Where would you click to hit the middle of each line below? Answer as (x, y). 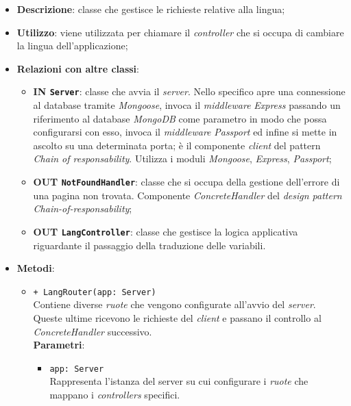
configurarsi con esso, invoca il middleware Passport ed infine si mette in (185, 132)
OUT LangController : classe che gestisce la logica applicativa (166, 231)
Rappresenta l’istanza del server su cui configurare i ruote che (179, 381)
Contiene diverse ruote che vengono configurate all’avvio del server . (174, 304)
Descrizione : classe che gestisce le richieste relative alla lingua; (151, 9)
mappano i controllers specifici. (115, 394)
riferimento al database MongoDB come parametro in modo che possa (180, 118)
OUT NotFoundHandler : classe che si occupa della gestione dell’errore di (186, 181)
